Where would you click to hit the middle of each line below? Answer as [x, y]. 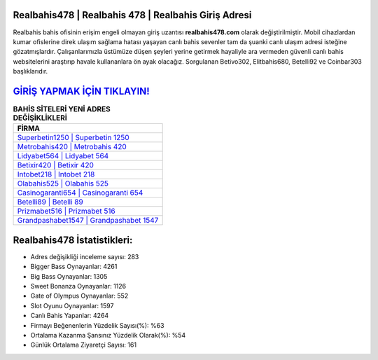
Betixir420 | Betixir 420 [56, 165]
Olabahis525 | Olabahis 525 [63, 184]
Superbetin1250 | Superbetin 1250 [73, 138]
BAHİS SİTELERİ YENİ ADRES [62, 109]
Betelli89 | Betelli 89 [50, 202]
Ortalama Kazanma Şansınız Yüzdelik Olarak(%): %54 [108, 335]
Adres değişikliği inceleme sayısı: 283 [85, 256]
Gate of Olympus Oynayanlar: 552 [79, 296]
